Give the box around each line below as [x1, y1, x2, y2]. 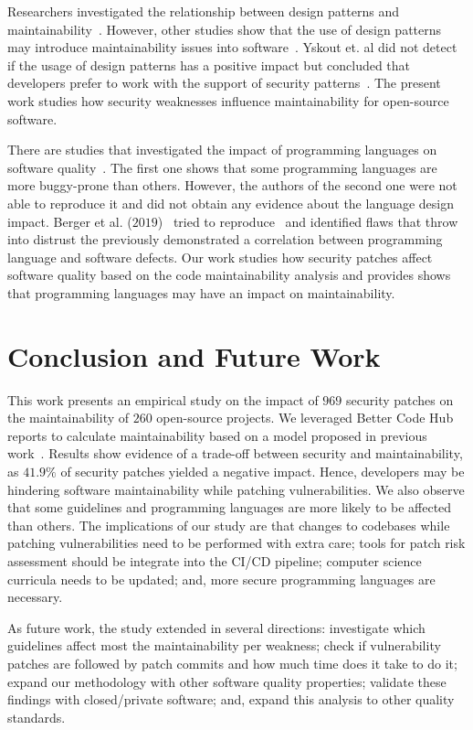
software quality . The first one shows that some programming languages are [7, 157, 437, 177]
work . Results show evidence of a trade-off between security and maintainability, [7, 444, 463, 463]
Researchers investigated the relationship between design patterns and [7, 2, 399, 20]
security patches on [346, 390, 454, 409]
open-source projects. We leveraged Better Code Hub [156, 408, 454, 427]
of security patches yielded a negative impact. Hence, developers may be [60, 462, 465, 480]
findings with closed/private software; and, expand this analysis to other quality [7, 690, 455, 709]
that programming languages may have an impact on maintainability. [7, 283, 395, 302]
